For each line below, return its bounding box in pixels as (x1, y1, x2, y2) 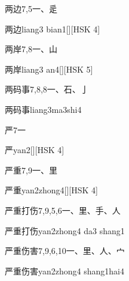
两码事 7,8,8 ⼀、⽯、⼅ (5, 83, 89, 95)
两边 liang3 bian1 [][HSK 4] (5, 22, 100, 35)
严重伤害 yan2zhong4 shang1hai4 (5, 264, 124, 277)
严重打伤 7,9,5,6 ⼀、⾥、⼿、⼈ (5, 204, 121, 216)
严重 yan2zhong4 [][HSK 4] (5, 184, 98, 196)
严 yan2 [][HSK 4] (5, 144, 64, 156)
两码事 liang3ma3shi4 (5, 103, 82, 115)
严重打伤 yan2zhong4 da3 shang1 (5, 224, 125, 237)
